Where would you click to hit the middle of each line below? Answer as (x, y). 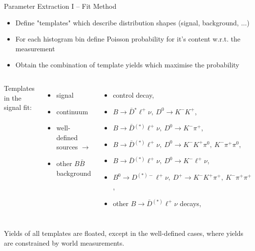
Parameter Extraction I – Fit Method (60, 6)
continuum (72, 111)
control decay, (134, 94)
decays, (191, 203)
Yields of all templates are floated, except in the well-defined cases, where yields (124, 233)
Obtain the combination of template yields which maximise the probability (127, 65)
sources (67, 147)
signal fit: (18, 107)
